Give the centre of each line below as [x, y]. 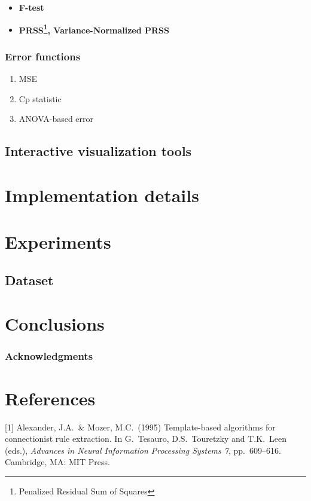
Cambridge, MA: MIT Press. [57, 462]
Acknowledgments [49, 356]
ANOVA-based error [56, 119]
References [50, 398]
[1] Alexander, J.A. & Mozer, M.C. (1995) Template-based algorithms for [140, 427]
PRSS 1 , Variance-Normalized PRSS [94, 29]
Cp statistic [40, 98]
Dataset [29, 279]
